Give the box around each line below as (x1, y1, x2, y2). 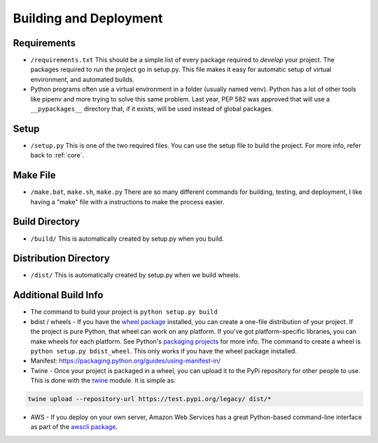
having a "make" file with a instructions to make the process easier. (30, 197, 225, 206)
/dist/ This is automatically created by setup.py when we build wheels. (30, 271, 241, 279)
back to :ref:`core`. (30, 151, 85, 160)
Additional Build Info (13, 289, 104, 301)
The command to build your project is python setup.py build (30, 308, 218, 316)
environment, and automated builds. (30, 75, 134, 83)
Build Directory (13, 216, 80, 227)
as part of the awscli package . (30, 423, 118, 431)
